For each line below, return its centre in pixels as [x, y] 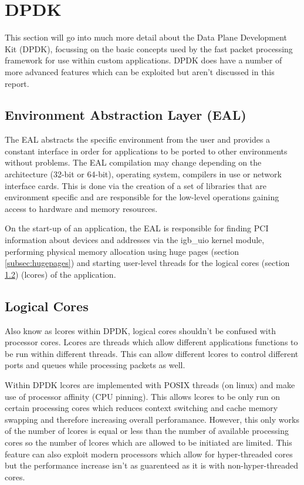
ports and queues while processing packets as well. [95, 365]
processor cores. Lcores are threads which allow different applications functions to [151, 342]
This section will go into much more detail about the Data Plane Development [146, 37]
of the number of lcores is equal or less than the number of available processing [147, 431]
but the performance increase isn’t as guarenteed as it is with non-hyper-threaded [151, 465]
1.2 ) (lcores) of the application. [60, 274]
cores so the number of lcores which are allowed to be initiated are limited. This [148, 442]
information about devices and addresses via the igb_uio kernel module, [135, 240]
